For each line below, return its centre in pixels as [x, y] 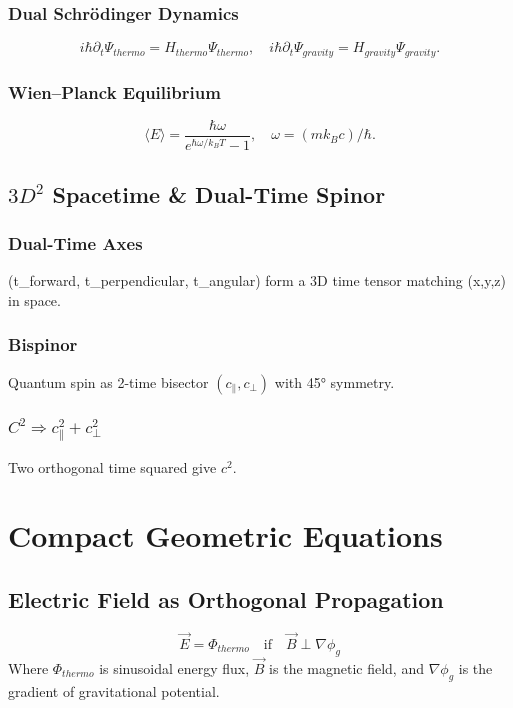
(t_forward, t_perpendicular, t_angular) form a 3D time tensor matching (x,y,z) [257, 280]
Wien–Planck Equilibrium [114, 91]
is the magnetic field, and [346, 668]
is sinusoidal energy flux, [174, 668]
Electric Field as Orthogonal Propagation [226, 598]
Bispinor [43, 344]
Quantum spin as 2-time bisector [108, 381]
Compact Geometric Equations [225, 535]
